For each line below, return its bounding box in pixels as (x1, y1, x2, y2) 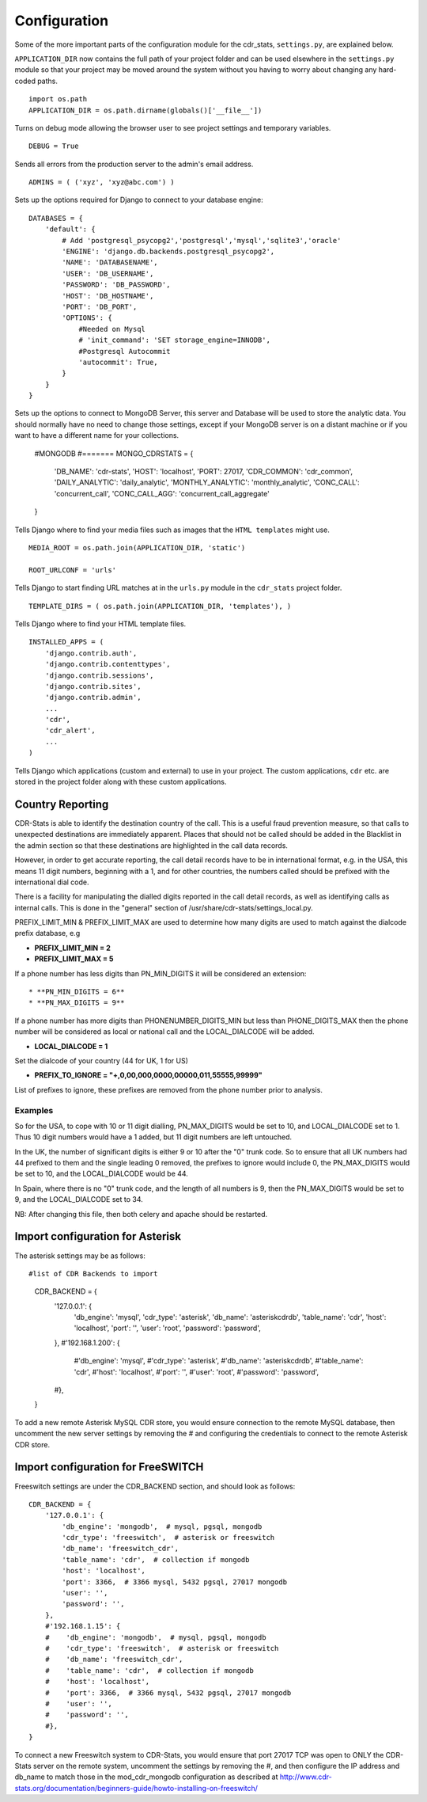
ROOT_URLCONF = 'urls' (28, 565, 117, 574)
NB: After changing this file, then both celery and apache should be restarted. (14, 1209, 268, 1218)
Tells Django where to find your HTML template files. (14, 618, 187, 629)
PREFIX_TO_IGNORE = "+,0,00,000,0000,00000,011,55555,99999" (34, 1070, 263, 1080)
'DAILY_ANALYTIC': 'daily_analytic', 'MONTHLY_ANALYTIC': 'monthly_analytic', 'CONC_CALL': (54, 477, 360, 487)
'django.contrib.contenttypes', (44, 660, 171, 669)
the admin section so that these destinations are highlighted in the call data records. (14, 840, 289, 850)
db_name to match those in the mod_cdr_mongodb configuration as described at (14, 1772, 278, 1781)
